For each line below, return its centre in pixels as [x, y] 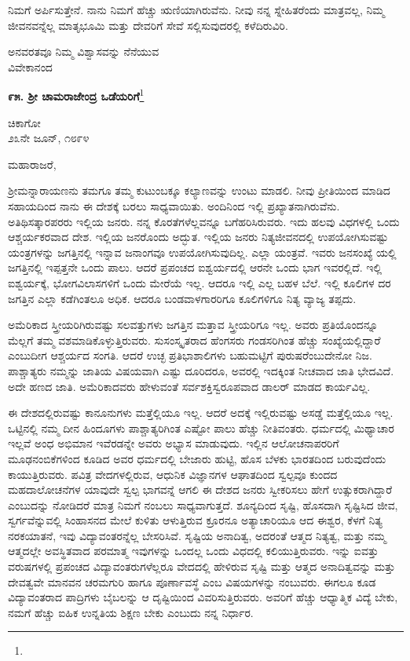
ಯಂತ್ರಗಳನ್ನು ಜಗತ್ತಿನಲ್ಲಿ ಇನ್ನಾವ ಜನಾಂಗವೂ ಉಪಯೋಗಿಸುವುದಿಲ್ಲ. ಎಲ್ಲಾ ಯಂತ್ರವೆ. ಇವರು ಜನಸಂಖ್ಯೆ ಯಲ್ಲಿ [202, 252]
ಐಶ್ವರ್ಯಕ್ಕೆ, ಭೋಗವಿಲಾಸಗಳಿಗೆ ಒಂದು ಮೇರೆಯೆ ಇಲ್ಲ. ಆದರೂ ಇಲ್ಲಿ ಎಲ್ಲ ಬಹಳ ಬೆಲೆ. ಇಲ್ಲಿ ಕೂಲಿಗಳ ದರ [200, 282]
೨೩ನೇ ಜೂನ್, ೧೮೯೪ [49, 138]
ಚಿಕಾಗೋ [24, 122]
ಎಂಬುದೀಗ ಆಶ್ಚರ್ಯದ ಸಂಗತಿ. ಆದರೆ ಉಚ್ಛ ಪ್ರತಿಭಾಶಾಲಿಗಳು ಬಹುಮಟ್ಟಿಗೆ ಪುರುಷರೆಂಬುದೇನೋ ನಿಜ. [190, 355]
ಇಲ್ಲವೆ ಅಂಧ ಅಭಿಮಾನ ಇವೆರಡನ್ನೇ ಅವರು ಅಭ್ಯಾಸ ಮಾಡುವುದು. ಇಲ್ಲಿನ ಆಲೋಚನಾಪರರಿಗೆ [174, 443]
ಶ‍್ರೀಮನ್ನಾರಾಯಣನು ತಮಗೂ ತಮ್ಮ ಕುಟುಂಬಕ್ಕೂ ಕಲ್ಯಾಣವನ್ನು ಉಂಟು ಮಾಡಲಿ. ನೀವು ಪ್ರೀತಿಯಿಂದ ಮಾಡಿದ [199, 190]
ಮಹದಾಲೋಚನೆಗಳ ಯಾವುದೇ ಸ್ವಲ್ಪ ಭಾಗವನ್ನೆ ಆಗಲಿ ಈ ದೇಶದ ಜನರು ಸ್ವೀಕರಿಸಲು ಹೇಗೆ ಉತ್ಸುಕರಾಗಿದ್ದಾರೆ [200, 489]
